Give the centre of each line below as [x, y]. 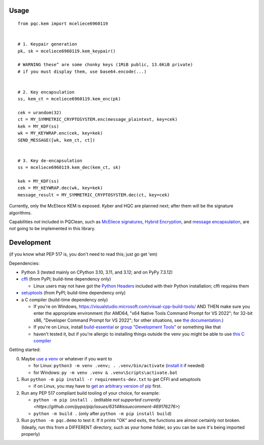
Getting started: [25, 350]
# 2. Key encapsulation [46, 92]
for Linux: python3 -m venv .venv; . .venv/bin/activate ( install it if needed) [119, 366]
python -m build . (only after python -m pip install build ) [103, 413]
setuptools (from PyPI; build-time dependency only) [73, 293]
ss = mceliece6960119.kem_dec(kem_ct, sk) [69, 167]
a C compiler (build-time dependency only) [65, 300]
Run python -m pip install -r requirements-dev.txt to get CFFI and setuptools [111, 379]
